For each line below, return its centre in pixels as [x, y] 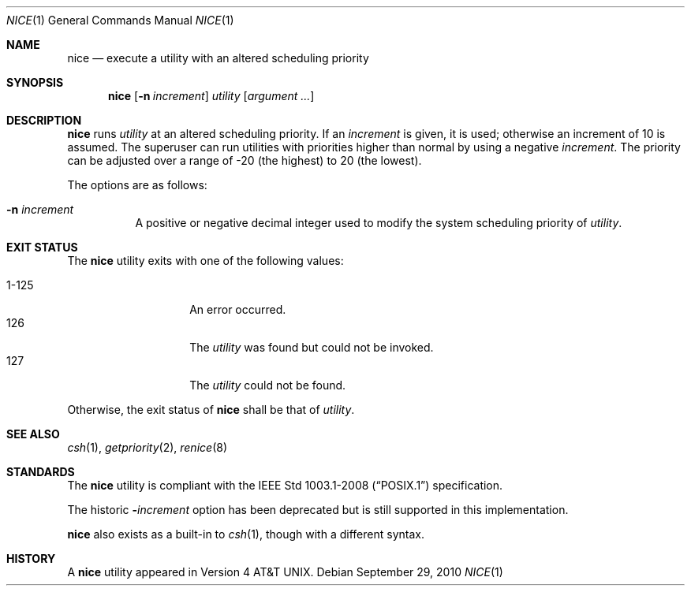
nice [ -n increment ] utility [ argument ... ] [211, 96]
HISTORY [31, 558]
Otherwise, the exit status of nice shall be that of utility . [211, 410]
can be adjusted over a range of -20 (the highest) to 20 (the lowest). [245, 160]
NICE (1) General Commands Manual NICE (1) [120, 20]
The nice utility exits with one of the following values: [205, 261]
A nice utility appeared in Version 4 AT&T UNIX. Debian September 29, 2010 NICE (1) [285, 572]
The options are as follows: [137, 185]
